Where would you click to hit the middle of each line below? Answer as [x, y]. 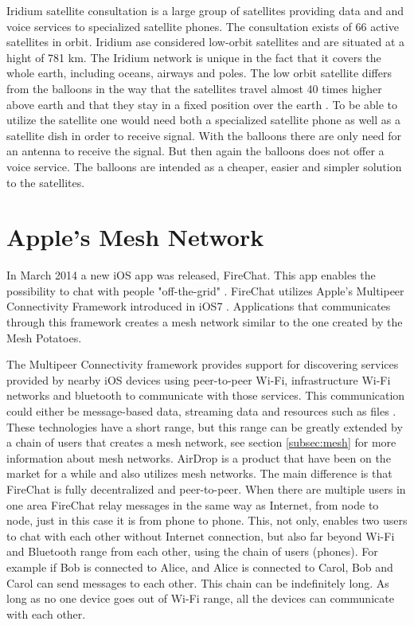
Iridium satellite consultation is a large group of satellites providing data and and [205, 10]
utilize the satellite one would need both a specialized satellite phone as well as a [203, 120]
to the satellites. [46, 182]
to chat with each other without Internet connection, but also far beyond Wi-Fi [201, 535]
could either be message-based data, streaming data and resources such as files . [201, 411]
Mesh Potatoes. [44, 337]
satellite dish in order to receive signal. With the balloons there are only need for [204, 135]
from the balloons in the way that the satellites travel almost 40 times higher [194, 88]
